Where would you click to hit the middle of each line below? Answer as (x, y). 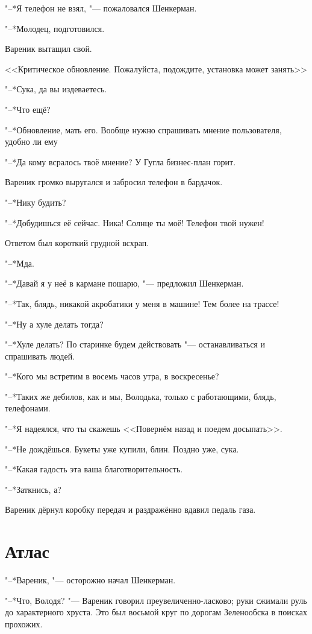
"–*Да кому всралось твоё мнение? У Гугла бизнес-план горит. (120, 161)
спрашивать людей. (40, 356)
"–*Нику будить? (36, 202)
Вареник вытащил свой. (48, 49)
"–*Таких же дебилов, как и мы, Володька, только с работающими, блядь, (141, 396)
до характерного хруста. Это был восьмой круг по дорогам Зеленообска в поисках (156, 612)
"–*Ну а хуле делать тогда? (54, 324)
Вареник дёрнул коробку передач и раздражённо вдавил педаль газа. (130, 509)
